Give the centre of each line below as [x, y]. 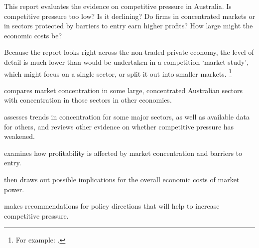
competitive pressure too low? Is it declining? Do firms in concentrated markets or [129, 16]
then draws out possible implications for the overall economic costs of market [122, 179]
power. [14, 189]
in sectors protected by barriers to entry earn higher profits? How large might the [129, 26]
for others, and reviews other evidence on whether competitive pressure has [119, 126]
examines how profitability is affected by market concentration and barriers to [123, 153]
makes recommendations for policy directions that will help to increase [112, 206]
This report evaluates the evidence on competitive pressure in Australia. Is [118, 6]
